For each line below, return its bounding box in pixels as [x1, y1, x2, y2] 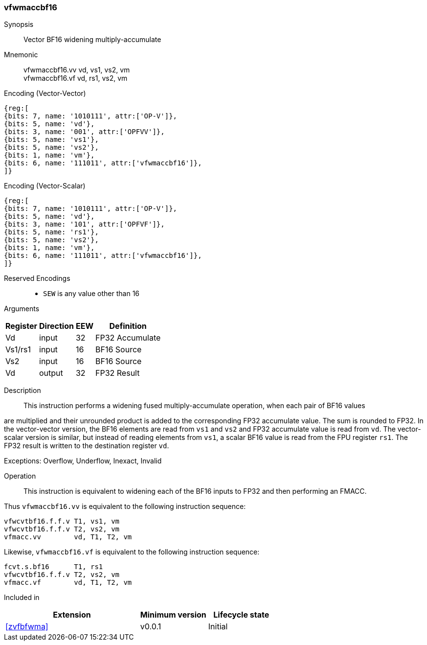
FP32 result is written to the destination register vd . [4, 441, 169, 450]
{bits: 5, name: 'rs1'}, [4, 228, 99, 236]
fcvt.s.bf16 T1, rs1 [4, 563, 103, 571]
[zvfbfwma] [5, 622, 48, 632]
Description [4, 386, 41, 395]
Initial [208, 622, 228, 632]
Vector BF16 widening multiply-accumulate [23, 35, 161, 44]
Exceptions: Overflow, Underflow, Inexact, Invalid [4, 457, 162, 465]
